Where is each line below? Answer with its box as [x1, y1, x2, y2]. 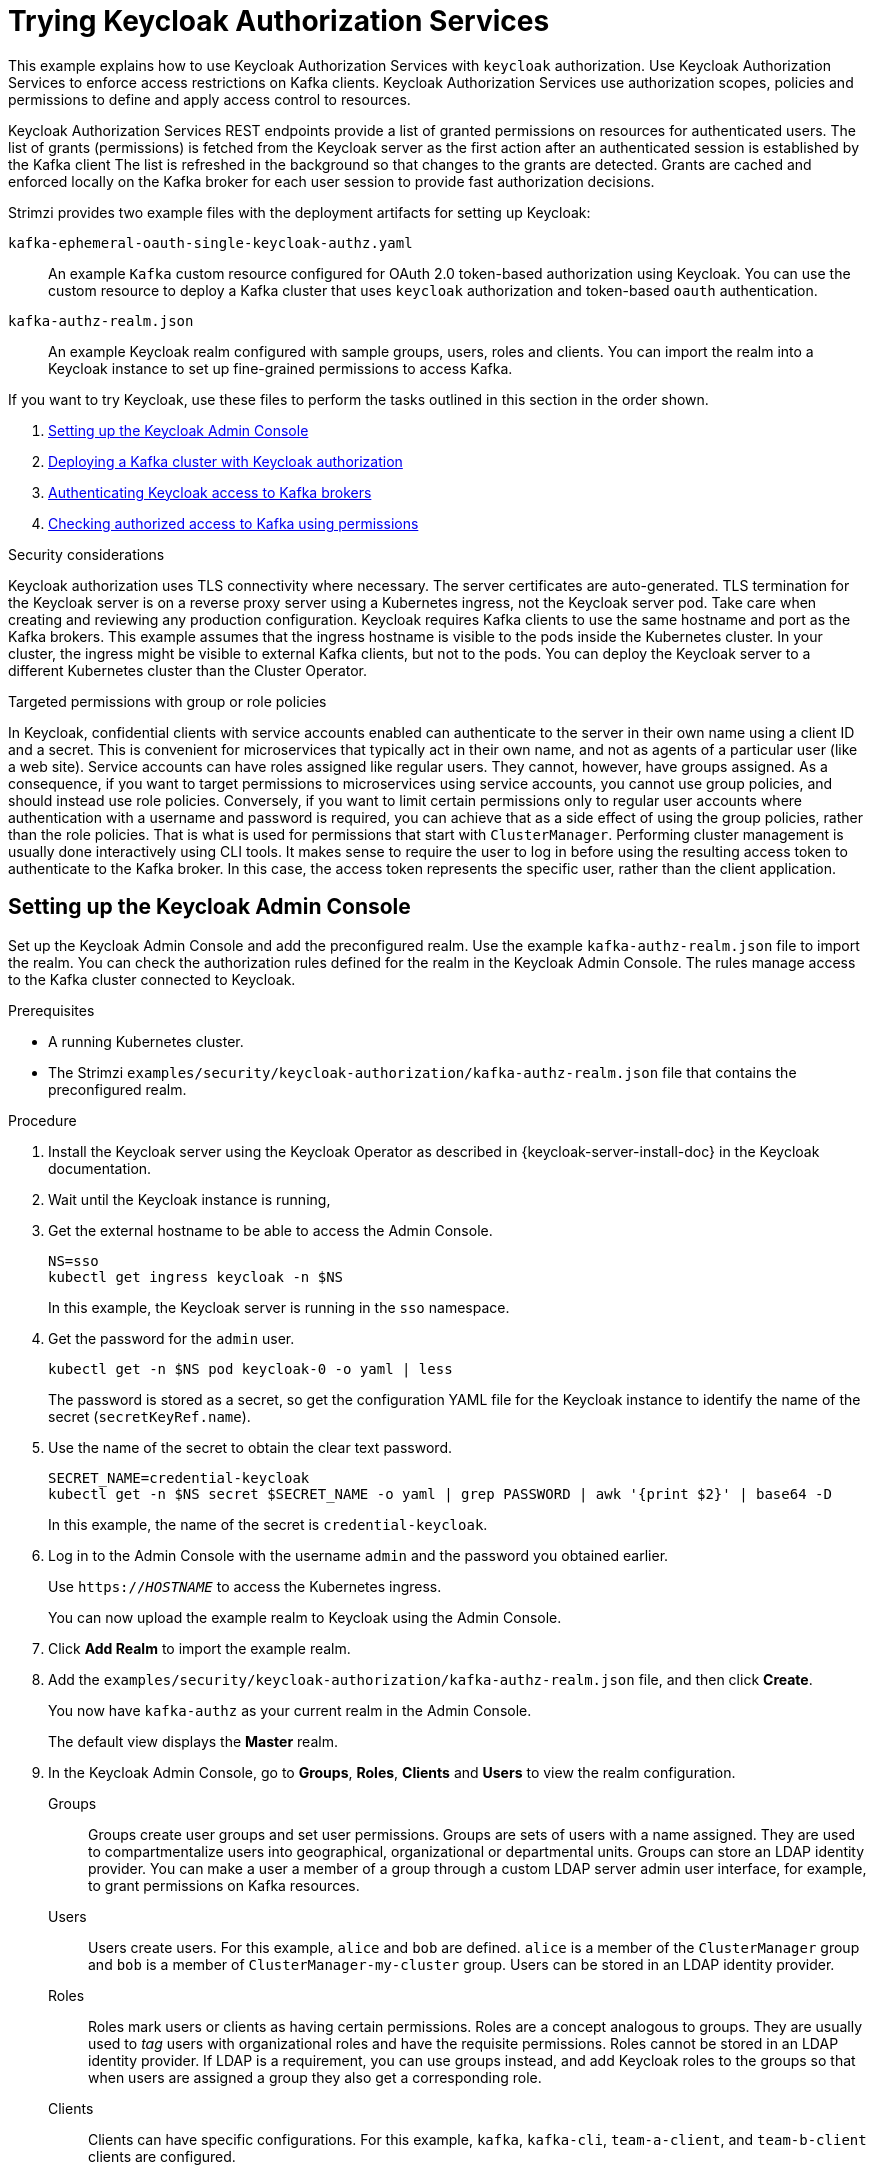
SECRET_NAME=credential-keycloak [48, 1469, 310, 1486]
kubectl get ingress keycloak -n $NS [48, 1268, 344, 1285]
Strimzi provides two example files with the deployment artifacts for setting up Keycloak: [8, 203, 591, 221]
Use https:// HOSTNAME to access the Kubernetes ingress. [48, 1577, 442, 1595]
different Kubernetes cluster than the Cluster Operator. [8, 661, 368, 679]
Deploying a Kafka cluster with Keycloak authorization [48, 452, 403, 470]
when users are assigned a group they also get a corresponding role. [88, 2068, 542, 2086]
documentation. [48, 1159, 152, 1177]
